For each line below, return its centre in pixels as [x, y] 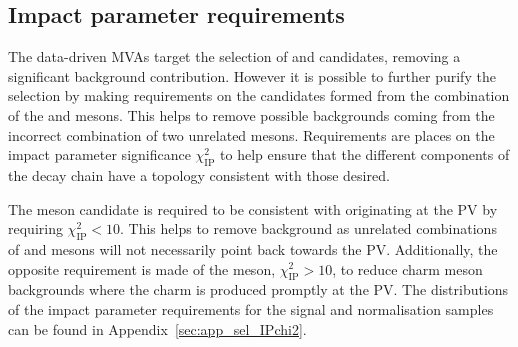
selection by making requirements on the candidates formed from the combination [259, 95]
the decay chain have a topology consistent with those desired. [199, 174]
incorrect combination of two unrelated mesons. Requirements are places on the [251, 134]
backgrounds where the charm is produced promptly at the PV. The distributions [258, 289]
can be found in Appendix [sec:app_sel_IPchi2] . [157, 328]
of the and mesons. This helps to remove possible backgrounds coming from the [251, 114]
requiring [35, 228]
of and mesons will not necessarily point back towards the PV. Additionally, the [253, 248]
